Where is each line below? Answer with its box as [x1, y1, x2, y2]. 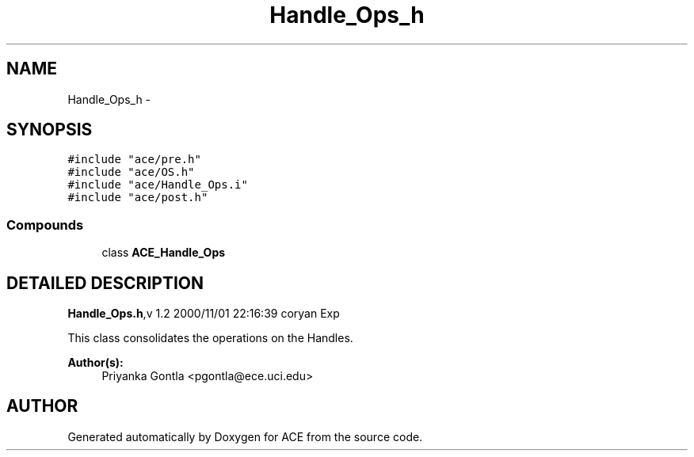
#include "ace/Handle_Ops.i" [67, 178, 248, 192]
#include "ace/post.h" [67, 191, 208, 204]
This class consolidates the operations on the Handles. [67, 331, 353, 345]
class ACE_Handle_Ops [101, 246, 226, 260]
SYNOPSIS [6, 120, 93, 140]
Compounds [6, 216, 84, 233]
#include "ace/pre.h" [67, 153, 201, 166]
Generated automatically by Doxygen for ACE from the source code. [67, 429, 423, 444]
